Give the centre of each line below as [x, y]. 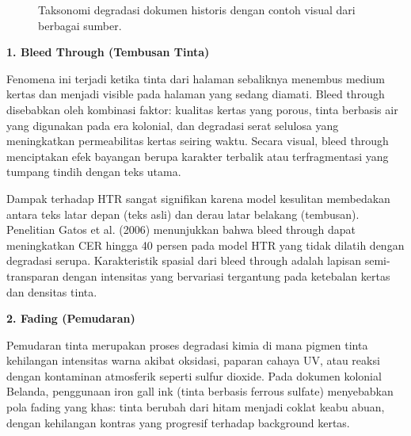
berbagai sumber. [80, 25]
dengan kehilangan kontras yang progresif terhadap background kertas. [178, 422]
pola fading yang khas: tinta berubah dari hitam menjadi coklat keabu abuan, [196, 407]
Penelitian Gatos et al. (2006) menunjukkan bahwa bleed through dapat [181, 229]
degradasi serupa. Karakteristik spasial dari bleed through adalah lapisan [184, 260]
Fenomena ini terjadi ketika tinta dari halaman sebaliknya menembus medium [196, 78]
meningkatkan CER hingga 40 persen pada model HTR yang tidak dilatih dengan [205, 245]
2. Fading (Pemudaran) [71, 318]
